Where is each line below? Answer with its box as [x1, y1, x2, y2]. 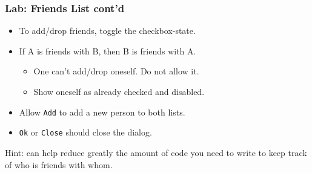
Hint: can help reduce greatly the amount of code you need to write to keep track [5, 146, 307, 158]
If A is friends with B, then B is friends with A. [19, 44, 196, 57]
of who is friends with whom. [5, 158, 113, 171]
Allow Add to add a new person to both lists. [19, 105, 185, 118]
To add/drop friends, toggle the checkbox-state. [19, 24, 196, 37]
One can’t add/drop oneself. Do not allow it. [33, 65, 199, 77]
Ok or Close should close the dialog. [19, 126, 152, 139]
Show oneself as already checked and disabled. [33, 85, 205, 97]
